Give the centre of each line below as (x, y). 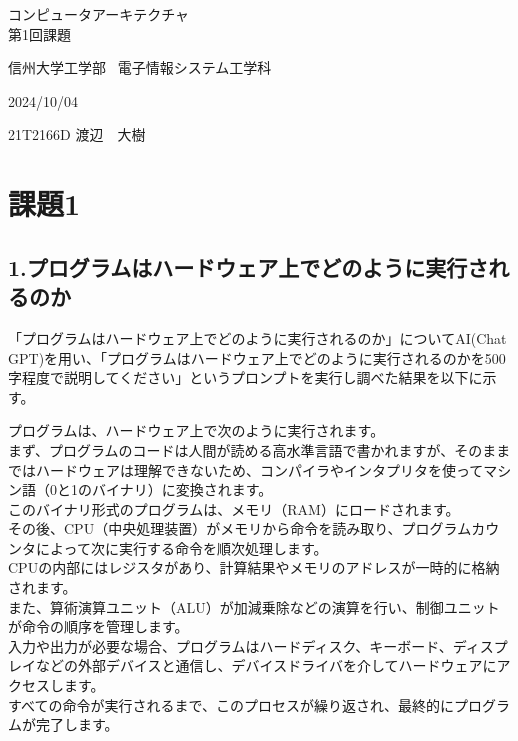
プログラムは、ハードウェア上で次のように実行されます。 (196, 430)
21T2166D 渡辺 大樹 (77, 134)
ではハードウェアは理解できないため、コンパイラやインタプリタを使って (246, 469)
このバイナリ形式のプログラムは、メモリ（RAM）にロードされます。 (234, 508)
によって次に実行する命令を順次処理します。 (181, 547)
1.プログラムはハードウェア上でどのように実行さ (248, 266)
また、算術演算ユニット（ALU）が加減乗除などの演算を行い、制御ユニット (254, 606)
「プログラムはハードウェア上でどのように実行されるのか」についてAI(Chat (257, 337)
